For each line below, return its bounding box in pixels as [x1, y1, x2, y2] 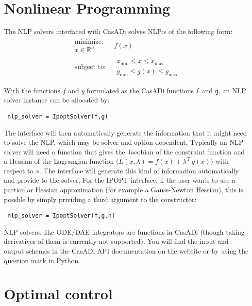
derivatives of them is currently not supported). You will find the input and [4, 236, 229, 246]
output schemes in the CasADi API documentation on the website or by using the [4, 246, 249, 256]
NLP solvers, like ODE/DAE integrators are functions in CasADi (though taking [4, 226, 245, 237]
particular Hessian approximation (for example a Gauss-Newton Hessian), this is [4, 185, 243, 195]
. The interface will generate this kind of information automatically [39, 165, 239, 175]
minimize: [74, 38, 103, 45]
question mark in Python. [4, 255, 81, 265]
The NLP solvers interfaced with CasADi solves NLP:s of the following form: [4, 26, 233, 36]
